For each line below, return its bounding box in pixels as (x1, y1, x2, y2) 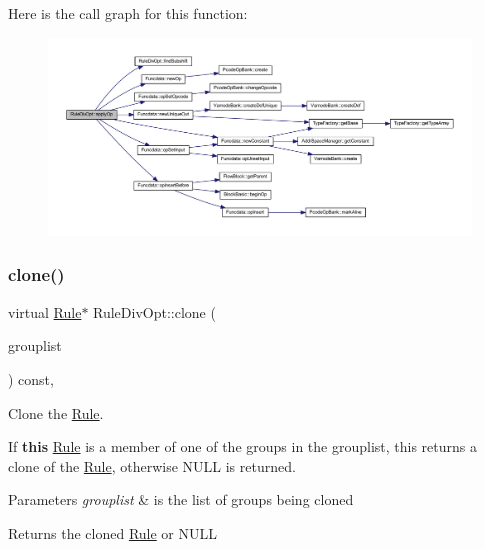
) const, (8, 368, 54, 389)
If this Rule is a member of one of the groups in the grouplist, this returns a (8, 436, 477, 457)
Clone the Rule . (8, 402, 104, 423)
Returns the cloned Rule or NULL (8, 522, 217, 543)
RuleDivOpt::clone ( (93, 301, 216, 322)
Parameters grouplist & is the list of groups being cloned (8, 489, 354, 510)
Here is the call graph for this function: (8, 3, 248, 23)
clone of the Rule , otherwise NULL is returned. (8, 455, 296, 476)
